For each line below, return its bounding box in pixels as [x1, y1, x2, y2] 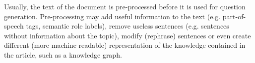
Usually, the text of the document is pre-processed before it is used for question [4, 1, 246, 11]
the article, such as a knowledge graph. [4, 49, 122, 60]
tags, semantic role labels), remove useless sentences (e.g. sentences [26, 21, 229, 31]
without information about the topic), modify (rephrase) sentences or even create [4, 30, 251, 40]
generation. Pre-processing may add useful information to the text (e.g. [4, 11, 221, 21]
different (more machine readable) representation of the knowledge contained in [4, 40, 246, 50]
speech [4, 21, 24, 31]
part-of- [222, 11, 246, 21]
